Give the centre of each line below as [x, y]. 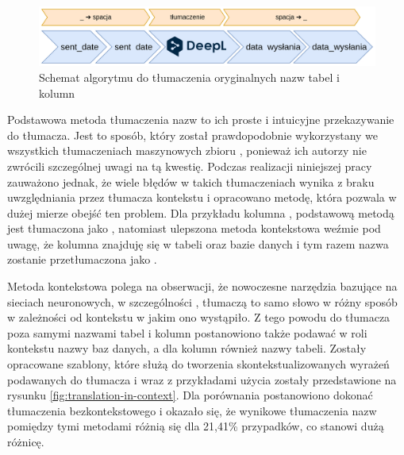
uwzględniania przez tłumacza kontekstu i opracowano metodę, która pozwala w [202, 197]
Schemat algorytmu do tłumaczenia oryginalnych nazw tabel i [189, 77]
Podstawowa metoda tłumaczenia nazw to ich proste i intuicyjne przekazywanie [201, 120]
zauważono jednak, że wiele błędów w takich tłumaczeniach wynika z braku [191, 181]
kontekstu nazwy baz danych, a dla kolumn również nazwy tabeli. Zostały [187, 348]
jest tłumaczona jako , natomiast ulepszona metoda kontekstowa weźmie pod [194, 228]
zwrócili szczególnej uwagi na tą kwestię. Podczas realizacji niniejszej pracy [190, 166]
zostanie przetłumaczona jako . [82, 259]
